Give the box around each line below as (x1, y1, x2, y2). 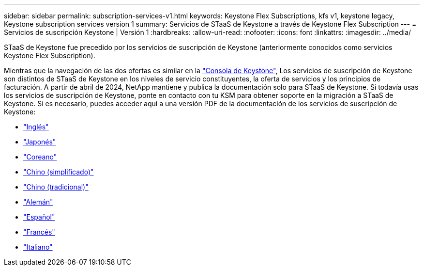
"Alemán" (23, 198, 53, 206)
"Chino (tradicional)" (23, 183, 89, 191)
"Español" (23, 213, 55, 221)
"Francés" (23, 228, 55, 236)
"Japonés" (23, 138, 56, 146)
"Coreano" (23, 153, 57, 161)
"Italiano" (23, 243, 53, 251)
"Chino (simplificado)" (23, 168, 94, 176)
